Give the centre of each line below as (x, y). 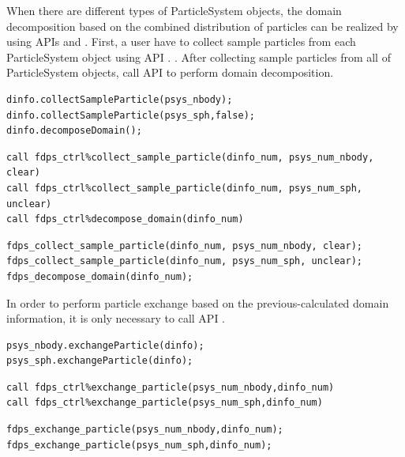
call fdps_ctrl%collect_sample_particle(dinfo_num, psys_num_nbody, (190, 157)
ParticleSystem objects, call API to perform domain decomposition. (170, 72)
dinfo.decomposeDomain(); (74, 131)
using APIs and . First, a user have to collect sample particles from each (181, 42)
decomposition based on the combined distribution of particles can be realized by (202, 26)
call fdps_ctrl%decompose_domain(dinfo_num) (125, 219)
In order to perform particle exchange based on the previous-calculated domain (198, 302)
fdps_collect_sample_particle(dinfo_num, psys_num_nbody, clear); (185, 245)
